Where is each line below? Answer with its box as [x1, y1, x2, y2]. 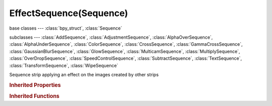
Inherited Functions [9, 92, 60, 99]
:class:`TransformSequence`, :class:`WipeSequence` [9, 62, 118, 68]
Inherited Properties [9, 81, 61, 88]
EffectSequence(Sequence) [9, 8, 128, 19]
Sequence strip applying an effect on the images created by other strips [9, 71, 159, 77]
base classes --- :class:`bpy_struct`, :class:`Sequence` [9, 25, 122, 31]
